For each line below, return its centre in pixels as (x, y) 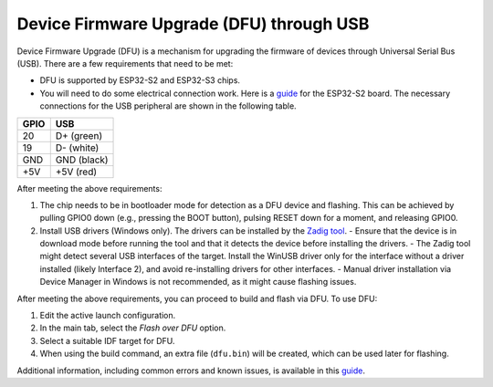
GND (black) (82, 160)
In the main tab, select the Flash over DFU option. (133, 328)
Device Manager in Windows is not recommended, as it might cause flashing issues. (198, 282)
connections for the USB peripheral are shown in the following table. (168, 106)
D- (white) (77, 148)
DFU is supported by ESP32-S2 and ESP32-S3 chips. (140, 80)
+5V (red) (76, 172)
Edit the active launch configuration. (108, 316)
